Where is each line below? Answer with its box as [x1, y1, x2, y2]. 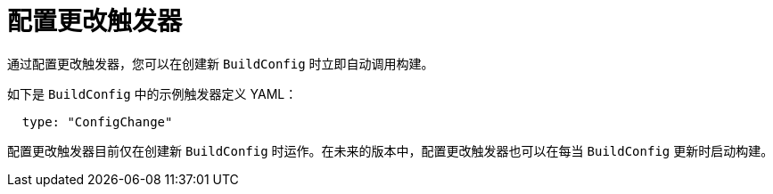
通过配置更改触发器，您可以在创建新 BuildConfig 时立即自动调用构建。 [7, 55, 434, 71]
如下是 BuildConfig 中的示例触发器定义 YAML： [7, 85, 298, 101]
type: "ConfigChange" [21, 114, 173, 129]
